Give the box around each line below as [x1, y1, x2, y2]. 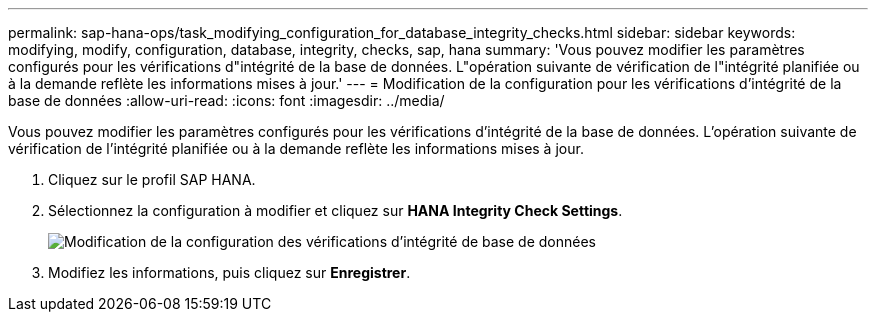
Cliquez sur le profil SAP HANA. [48, 171, 256, 188]
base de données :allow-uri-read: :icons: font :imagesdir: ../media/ [8, 92, 445, 109]
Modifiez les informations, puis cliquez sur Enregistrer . [48, 264, 411, 281]
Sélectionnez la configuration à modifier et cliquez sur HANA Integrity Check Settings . [48, 202, 623, 219]
